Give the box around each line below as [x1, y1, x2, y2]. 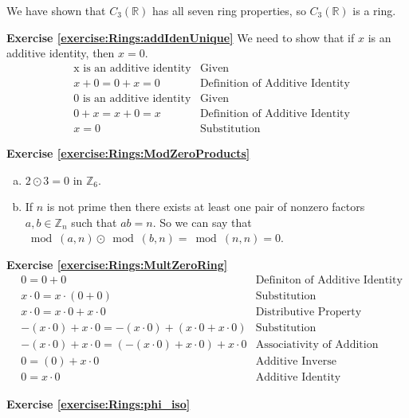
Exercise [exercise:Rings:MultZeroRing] [6, 256, 228, 272]
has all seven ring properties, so [151, 2, 306, 18]
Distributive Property [255, 306, 362, 318]
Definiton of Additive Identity [255, 274, 403, 286]
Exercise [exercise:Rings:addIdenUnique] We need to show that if [6, 29, 355, 45]
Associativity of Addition [255, 338, 379, 350]
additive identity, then [6, 45, 115, 61]
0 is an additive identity [73, 92, 191, 104]
